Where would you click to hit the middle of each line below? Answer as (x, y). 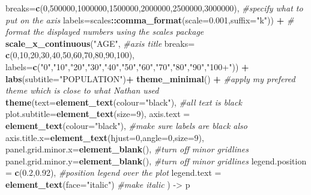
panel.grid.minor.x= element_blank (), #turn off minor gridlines (127, 149)
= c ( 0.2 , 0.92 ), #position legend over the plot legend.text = (113, 172)
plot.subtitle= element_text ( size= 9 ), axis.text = (98, 114)
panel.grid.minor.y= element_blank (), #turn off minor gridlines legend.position (156, 160)
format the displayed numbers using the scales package (105, 31)
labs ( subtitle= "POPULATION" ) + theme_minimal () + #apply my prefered (150, 78)
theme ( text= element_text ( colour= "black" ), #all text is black (124, 102)
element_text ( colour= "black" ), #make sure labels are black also (126, 125)
